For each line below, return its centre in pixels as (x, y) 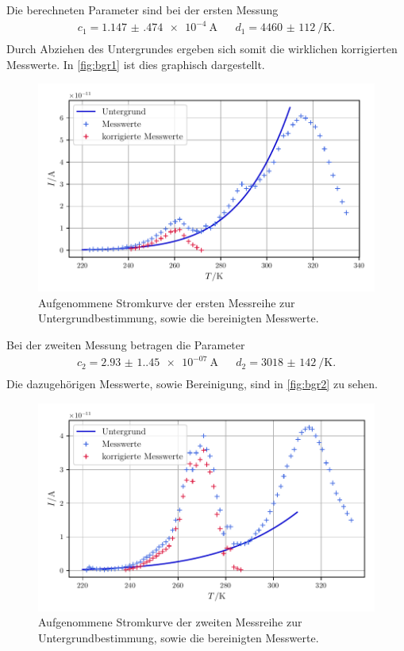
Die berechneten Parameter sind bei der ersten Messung (142, 10)
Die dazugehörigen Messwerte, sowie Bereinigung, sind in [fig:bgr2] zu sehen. (192, 384)
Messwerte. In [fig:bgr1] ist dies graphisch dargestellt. (136, 64)
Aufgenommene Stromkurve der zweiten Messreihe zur (170, 622)
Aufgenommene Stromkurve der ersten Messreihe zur (167, 302)
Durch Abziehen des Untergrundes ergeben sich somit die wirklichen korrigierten (202, 49)
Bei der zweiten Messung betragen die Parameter (126, 344)
